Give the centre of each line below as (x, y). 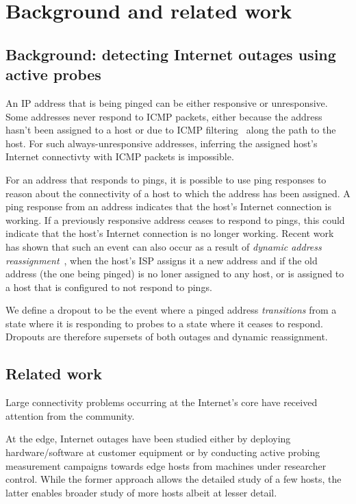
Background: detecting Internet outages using (171, 54)
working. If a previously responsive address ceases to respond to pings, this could (175, 219)
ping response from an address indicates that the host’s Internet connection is (168, 206)
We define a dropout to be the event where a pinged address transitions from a (171, 310)
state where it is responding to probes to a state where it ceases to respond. (164, 323)
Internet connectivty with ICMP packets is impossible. (120, 156)
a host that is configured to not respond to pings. (109, 287)
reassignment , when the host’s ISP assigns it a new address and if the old (162, 260)
